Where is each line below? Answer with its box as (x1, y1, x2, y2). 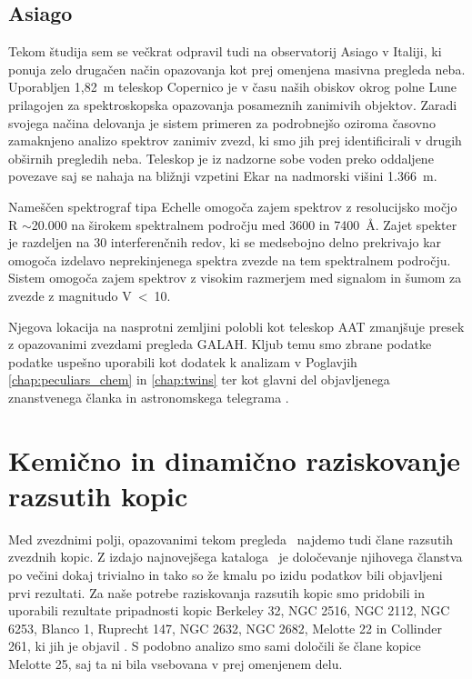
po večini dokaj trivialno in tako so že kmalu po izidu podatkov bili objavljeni (8, 564, 443, 584)
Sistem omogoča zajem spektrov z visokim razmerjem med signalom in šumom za (8, 268, 462, 287)
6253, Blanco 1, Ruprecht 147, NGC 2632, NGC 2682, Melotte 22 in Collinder (8, 618, 443, 637)
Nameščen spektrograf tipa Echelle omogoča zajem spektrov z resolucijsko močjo (8, 196, 457, 215)
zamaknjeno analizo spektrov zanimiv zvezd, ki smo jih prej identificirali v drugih (8, 131, 462, 150)
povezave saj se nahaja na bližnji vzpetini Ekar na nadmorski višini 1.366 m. (8, 166, 437, 185)
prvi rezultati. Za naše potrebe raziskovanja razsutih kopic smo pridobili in (8, 583, 425, 602)
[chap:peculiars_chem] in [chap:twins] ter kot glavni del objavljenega (8, 370, 390, 389)
